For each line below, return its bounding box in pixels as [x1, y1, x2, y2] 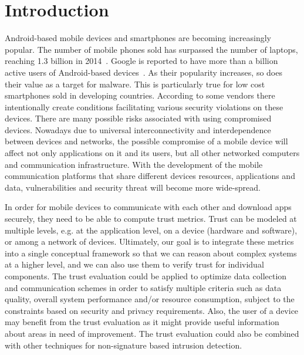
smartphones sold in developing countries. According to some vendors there [5, 89, 275, 102]
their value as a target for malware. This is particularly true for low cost [5, 77, 265, 90]
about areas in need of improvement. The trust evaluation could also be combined [5, 327, 299, 339]
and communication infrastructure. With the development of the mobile [5, 158, 263, 170]
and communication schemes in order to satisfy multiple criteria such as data [5, 281, 282, 293]
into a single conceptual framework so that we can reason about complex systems [5, 246, 297, 259]
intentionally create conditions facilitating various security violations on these [5, 100, 283, 113]
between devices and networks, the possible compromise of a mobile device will [5, 135, 288, 147]
